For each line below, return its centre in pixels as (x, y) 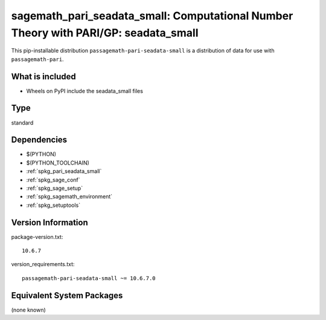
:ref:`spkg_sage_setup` (55, 188)
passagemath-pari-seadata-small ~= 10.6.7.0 (89, 278)
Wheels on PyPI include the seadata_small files (85, 91)
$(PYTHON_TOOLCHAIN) (58, 163)
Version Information (50, 222)
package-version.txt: (37, 237)
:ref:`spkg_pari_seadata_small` (64, 171)
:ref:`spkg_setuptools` (53, 205)
